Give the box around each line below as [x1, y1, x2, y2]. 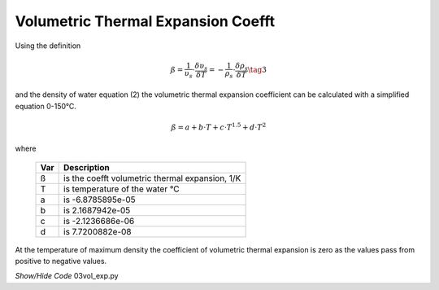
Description [63, 161, 110, 173]
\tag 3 [247, 65, 267, 75]
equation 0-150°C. [15, 101, 77, 111]
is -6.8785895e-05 [63, 194, 136, 205]
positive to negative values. [15, 257, 107, 266]
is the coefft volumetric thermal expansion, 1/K [63, 172, 241, 183]
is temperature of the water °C [63, 183, 180, 195]
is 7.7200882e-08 [63, 226, 132, 237]
